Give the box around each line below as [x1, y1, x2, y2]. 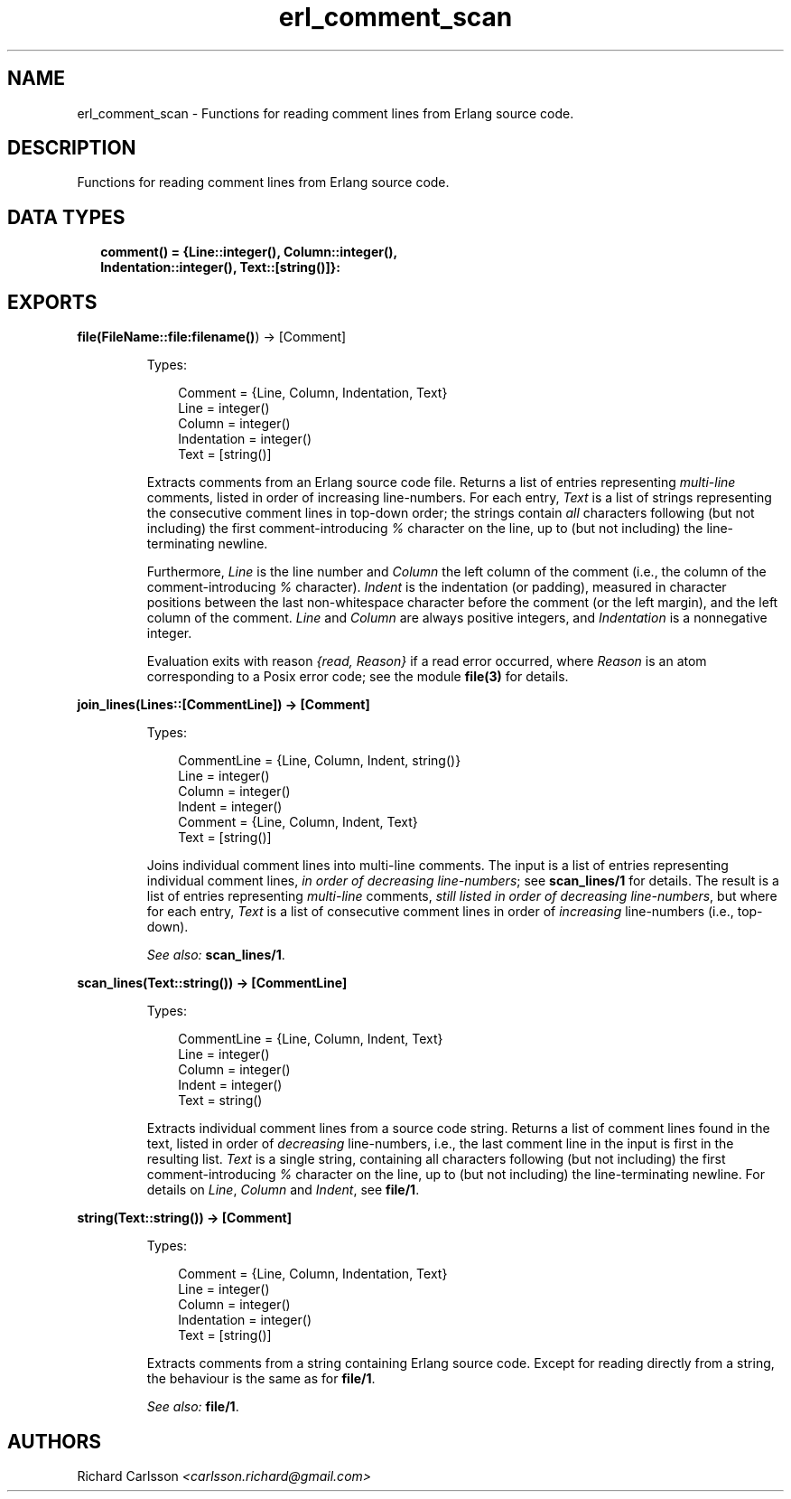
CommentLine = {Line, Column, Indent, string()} [178, 753, 461, 769]
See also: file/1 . [146, 1399, 239, 1415]
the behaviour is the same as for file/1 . [146, 1371, 376, 1387]
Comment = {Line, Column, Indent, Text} [178, 814, 418, 830]
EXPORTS [7, 290, 98, 314]
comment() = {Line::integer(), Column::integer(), [100, 244, 398, 260]
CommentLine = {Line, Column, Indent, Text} [178, 1031, 443, 1047]
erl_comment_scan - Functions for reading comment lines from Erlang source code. [77, 105, 574, 121]
